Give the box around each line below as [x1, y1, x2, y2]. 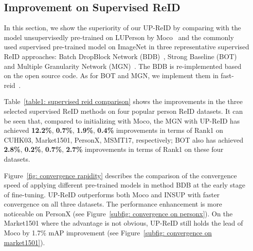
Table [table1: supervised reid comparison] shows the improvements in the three [4, 96, 243, 106]
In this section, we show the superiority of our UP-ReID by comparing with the [4, 22, 241, 33]
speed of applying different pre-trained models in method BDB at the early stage [4, 180, 246, 190]
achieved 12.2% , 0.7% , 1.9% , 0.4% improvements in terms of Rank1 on [4, 125, 223, 135]
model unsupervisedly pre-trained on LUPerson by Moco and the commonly [4, 32, 234, 42]
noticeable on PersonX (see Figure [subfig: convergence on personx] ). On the [4, 208, 233, 218]
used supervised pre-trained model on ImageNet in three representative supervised [4, 42, 249, 52]
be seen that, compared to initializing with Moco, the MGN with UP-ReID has [4, 115, 240, 125]
